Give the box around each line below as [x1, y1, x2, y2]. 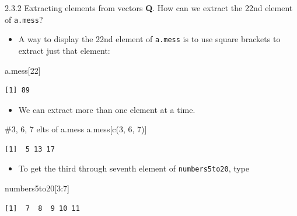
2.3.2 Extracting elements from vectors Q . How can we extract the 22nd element [5, 2, 293, 13]
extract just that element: [18, 44, 110, 56]
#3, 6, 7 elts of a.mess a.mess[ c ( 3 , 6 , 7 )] [5, 123, 147, 135]
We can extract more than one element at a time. [18, 103, 195, 115]
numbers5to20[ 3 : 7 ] [5, 182, 69, 194]
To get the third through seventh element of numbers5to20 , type [18, 162, 250, 174]
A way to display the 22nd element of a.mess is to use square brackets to [18, 33, 281, 45]
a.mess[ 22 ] [5, 64, 41, 76]
